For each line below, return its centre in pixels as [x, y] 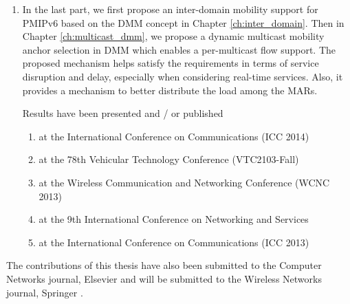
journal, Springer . [45, 292]
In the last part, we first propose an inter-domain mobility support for [170, 9]
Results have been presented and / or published [123, 113]
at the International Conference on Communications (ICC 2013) [174, 242]
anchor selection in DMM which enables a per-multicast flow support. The [179, 49]
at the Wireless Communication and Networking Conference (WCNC [184, 182]
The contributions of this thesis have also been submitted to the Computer [164, 265]
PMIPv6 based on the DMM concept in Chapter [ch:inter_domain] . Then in [183, 22]
